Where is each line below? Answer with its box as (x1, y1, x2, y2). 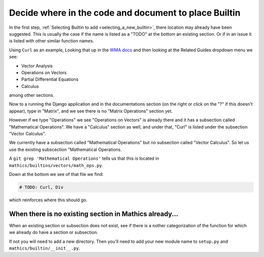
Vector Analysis (21, 63, 53, 68)
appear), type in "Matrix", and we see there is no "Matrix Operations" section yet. (9, 108, 173, 114)
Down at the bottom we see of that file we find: (9, 171, 104, 177)
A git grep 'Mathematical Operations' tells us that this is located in (9, 155, 159, 161)
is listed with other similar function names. (9, 38, 94, 44)
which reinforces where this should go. (9, 197, 88, 203)
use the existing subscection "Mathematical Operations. (9, 147, 122, 152)
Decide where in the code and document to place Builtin (9, 7, 241, 18)
